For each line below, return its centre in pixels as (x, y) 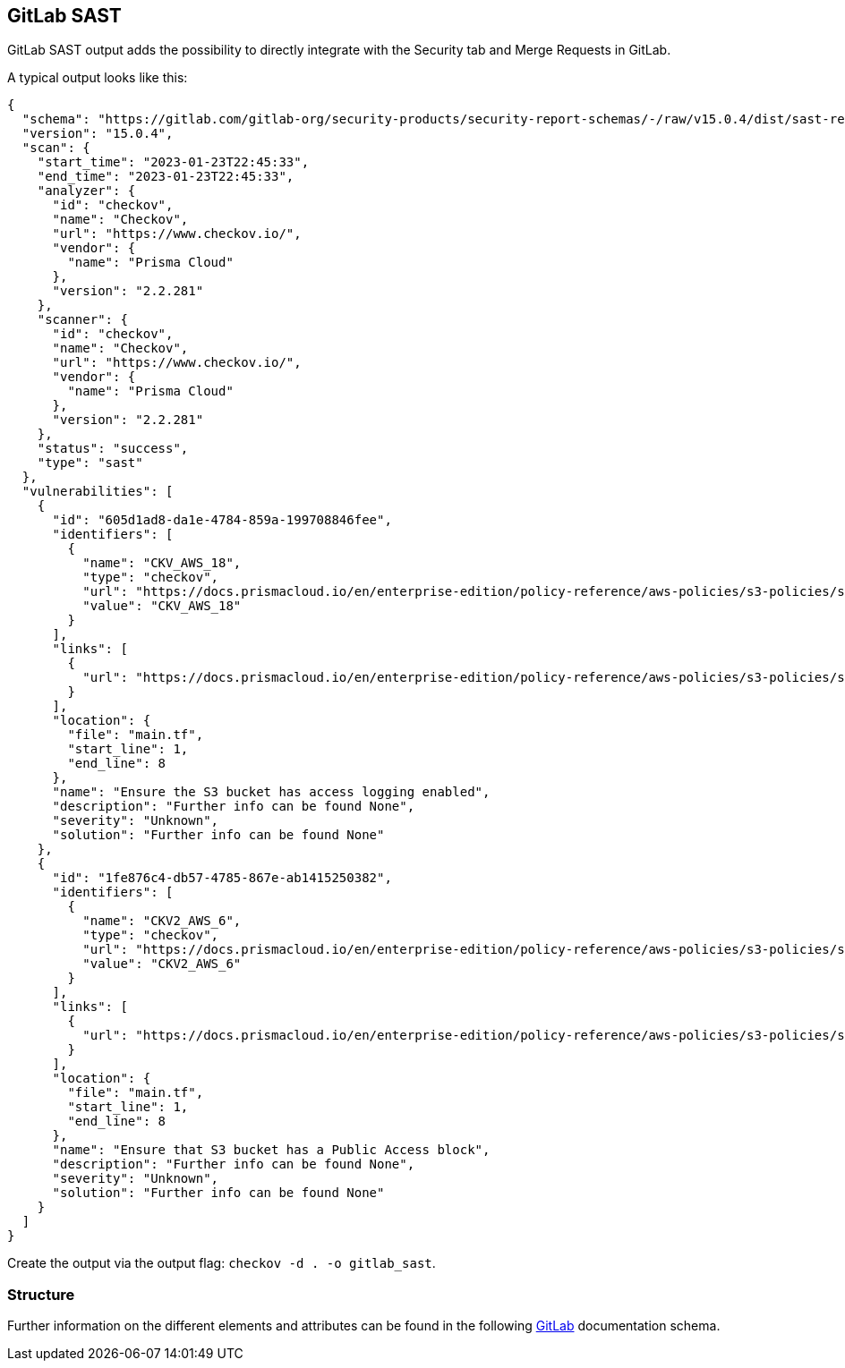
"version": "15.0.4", (98, 134)
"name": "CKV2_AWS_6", (162, 921)
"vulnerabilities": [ (98, 492)
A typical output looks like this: (98, 78)
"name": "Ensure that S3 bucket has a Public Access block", (271, 1150)
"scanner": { (82, 320)
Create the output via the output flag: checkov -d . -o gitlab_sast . (222, 1263)
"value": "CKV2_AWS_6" (162, 964)
